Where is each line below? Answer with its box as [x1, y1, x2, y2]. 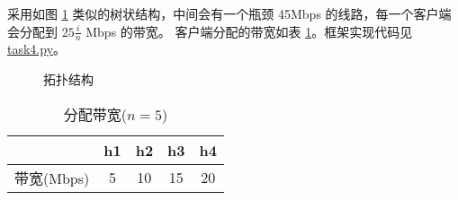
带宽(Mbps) [14, 167, 90, 188]
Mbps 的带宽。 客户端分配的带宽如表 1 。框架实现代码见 [85, 22, 413, 40]
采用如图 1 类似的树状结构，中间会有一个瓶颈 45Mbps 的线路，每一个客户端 [7, 4, 452, 22]
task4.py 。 [7, 39, 67, 58]
